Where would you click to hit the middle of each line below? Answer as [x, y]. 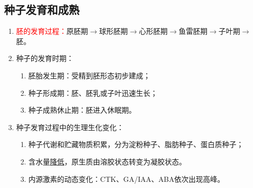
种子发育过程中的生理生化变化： [70, 127]
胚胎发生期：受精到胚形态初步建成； [89, 75]
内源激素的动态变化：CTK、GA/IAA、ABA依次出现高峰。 [126, 179]
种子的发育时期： [45, 58]
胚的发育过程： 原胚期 [52, 31]
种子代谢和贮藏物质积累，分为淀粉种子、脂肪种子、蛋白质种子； [136, 144]
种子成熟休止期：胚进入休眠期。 [82, 110]
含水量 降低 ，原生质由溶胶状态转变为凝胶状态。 [107, 161]
